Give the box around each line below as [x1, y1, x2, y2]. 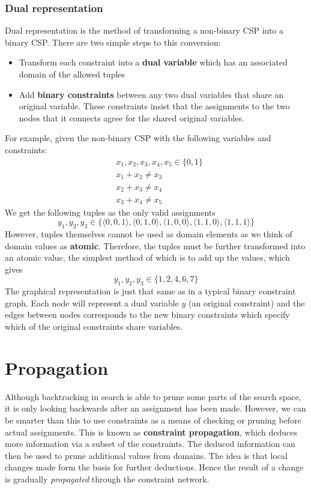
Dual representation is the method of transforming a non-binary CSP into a [5, 24, 284, 37]
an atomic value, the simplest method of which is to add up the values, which [5, 251, 290, 264]
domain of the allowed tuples [19, 68, 125, 80]
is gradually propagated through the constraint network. [5, 472, 210, 485]
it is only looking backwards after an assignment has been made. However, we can [5, 402, 306, 415]
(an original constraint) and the [188, 296, 305, 309]
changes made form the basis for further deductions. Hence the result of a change [5, 461, 304, 473]
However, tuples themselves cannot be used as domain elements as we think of [5, 228, 292, 240]
